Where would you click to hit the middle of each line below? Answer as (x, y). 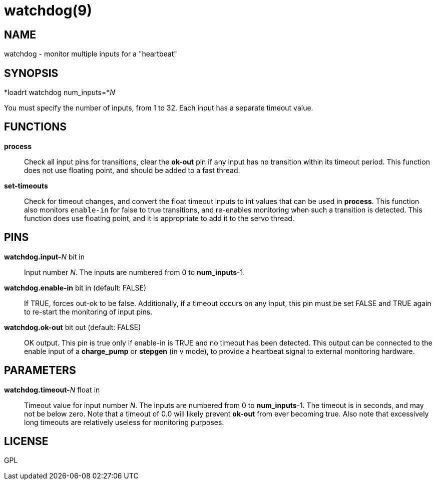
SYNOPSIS (31, 73)
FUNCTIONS (36, 127)
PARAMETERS (40, 370)
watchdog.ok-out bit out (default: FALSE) (73, 327)
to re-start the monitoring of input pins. (88, 311)
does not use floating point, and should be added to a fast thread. (132, 170)
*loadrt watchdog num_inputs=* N (60, 92)
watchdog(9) (48, 10)
